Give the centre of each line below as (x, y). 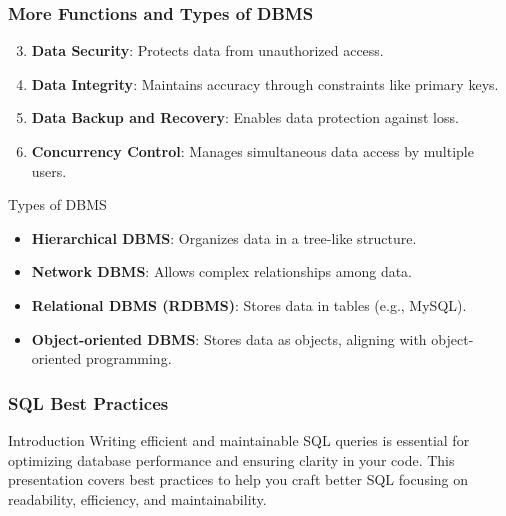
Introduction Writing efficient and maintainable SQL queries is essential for (239, 439)
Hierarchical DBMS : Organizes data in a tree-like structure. (224, 237)
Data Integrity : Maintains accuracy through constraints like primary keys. (265, 83)
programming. (128, 358)
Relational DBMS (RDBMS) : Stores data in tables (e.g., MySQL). (249, 304)
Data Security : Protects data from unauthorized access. (207, 50)
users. (49, 170)
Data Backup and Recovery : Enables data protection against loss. (245, 117)
